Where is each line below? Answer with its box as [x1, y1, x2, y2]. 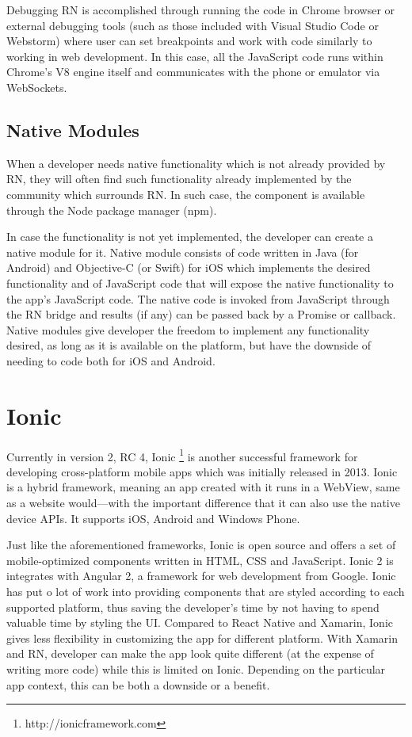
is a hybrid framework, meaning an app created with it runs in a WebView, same [6, 479, 400, 495]
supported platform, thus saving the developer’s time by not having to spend [6, 598, 380, 615]
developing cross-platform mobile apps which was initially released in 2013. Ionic [6, 463, 398, 479]
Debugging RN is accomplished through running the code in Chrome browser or [6, 2, 395, 17]
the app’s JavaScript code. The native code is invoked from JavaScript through [6, 290, 390, 307]
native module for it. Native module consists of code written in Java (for [6, 243, 359, 260]
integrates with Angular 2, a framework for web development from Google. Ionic [6, 567, 396, 584]
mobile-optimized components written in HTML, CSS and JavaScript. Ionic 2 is [6, 552, 394, 568]
